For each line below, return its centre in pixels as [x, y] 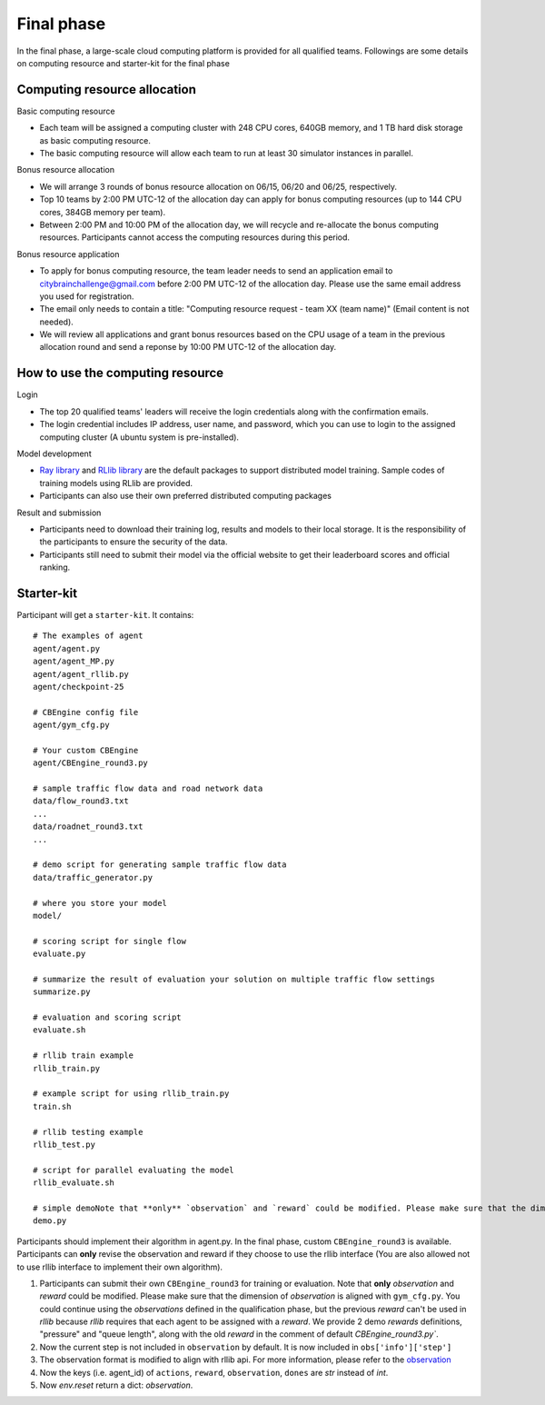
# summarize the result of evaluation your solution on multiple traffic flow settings [234, 979]
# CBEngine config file [86, 712]
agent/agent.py [67, 648]
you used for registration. [87, 296]
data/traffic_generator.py [93, 877]
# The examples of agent [88, 636]
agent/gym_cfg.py [71, 725]
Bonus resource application [68, 254]
